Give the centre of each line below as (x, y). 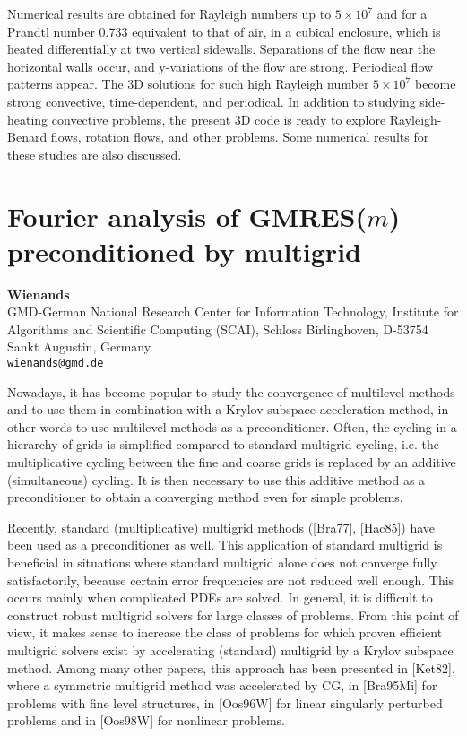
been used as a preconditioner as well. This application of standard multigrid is (225, 545)
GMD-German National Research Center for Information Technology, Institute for (233, 312)
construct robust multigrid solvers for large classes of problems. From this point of (233, 615)
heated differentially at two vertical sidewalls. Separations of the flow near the (221, 49)
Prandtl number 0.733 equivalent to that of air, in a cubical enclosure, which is (224, 31)
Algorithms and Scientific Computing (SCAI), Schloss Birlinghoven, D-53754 (218, 329)
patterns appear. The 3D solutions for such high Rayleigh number (188, 84)
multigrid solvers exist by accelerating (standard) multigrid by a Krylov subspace (230, 650)
